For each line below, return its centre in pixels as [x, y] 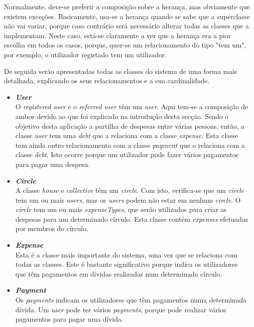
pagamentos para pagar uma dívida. [69, 319]
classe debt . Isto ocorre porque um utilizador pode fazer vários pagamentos [127, 154]
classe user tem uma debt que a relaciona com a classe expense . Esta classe [127, 135]
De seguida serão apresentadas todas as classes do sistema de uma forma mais [121, 71]
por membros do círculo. [52, 228]
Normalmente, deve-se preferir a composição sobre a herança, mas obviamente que [127, 6]
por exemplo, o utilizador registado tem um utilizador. [85, 54]
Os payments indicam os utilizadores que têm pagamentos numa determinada [131, 300]
